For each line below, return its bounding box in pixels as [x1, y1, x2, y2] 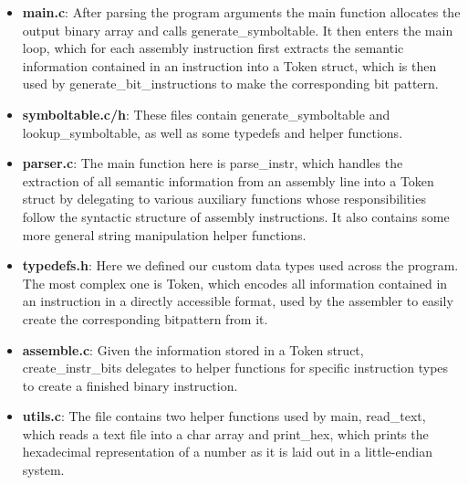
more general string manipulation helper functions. [22, 225, 307, 244]
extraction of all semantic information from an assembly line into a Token [22, 171, 434, 190]
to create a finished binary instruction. [22, 375, 238, 395]
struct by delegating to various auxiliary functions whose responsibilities [22, 189, 426, 208]
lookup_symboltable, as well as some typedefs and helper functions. [22, 122, 403, 142]
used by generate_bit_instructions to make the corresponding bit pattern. [22, 74, 439, 93]
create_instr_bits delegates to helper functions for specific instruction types [22, 358, 449, 377]
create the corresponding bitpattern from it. [22, 309, 268, 328]
